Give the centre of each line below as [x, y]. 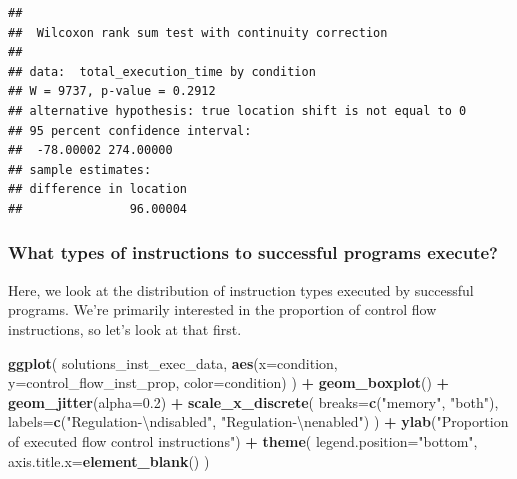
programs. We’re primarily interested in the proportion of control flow [222, 309]
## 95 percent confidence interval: [130, 130]
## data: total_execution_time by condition [162, 71]
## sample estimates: [80, 169]
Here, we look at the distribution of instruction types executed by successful [241, 289]
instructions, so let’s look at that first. [125, 328]
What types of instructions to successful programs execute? [253, 252]
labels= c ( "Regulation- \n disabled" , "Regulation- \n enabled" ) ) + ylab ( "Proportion [258, 421]
